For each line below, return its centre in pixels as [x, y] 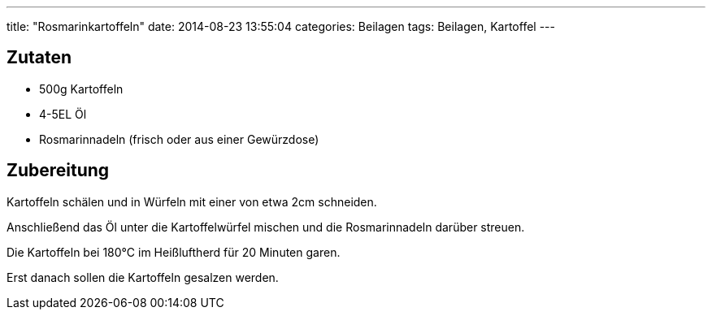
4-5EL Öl [63, 114]
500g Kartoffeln [81, 89]
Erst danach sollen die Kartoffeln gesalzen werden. [143, 277]
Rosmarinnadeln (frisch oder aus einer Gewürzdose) [179, 139]
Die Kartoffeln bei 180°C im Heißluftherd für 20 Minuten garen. [174, 252]
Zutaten [39, 58]
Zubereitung [58, 171]
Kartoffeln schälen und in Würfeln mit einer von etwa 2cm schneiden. [192, 201]
